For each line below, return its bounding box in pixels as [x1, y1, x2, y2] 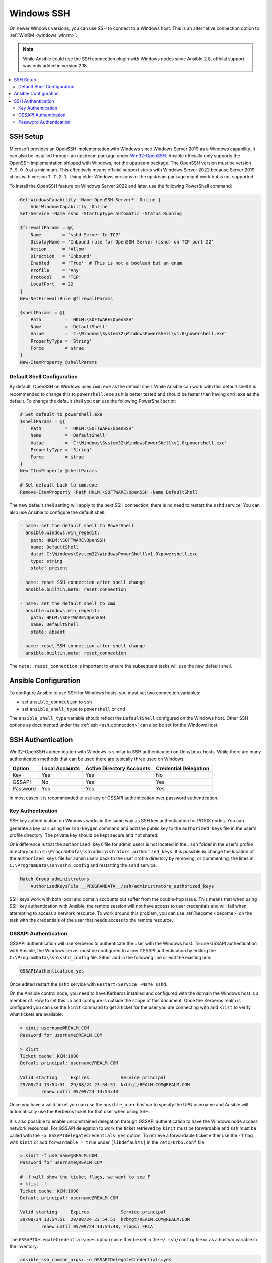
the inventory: [9, 1243, 38, 1250]
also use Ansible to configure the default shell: [9, 509, 106, 515]
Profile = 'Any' [30, 267, 82, 273]
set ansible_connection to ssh [22, 699, 92, 705]
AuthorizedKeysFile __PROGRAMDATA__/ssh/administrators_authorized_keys [30, 883, 214, 889]
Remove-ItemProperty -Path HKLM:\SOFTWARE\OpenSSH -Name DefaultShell [20, 489, 198, 495]
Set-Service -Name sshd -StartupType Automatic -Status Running [20, 211, 182, 217]
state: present [30, 565, 68, 571]
